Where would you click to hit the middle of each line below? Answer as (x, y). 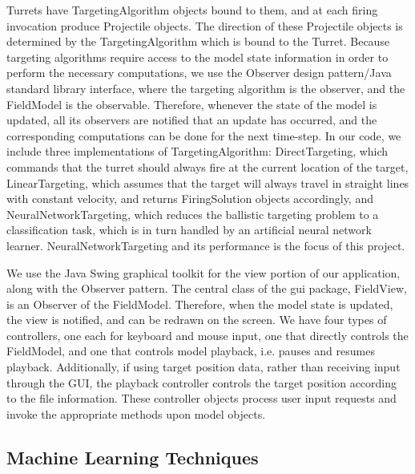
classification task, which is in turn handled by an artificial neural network (189, 230)
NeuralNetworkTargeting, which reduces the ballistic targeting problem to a (193, 214)
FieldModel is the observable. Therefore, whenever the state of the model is (192, 104)
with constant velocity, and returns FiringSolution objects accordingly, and (190, 199)
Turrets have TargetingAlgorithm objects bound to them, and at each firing (192, 10)
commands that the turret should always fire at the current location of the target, (207, 166)
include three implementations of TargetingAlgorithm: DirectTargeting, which (197, 151)
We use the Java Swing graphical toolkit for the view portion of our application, (203, 272)
